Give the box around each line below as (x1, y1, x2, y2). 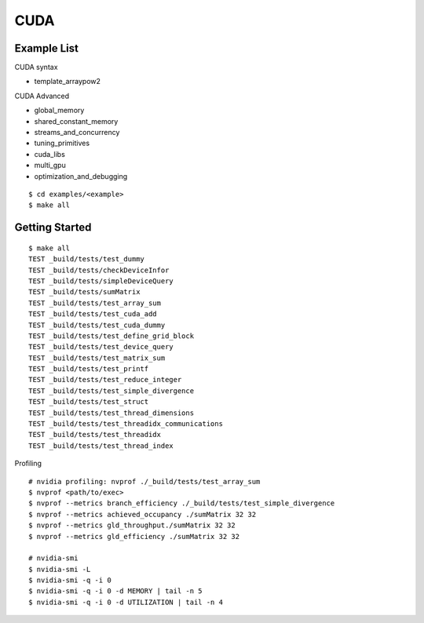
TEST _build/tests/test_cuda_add (28, 310, 157, 319)
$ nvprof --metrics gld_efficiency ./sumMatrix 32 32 (28, 532, 239, 541)
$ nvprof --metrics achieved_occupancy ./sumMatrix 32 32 (28, 510, 257, 519)
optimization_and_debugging (34, 171, 128, 180)
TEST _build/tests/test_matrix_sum (28, 353, 166, 363)
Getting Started (14, 220, 92, 235)
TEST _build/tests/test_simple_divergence (28, 386, 195, 395)
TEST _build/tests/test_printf (28, 365, 149, 373)
